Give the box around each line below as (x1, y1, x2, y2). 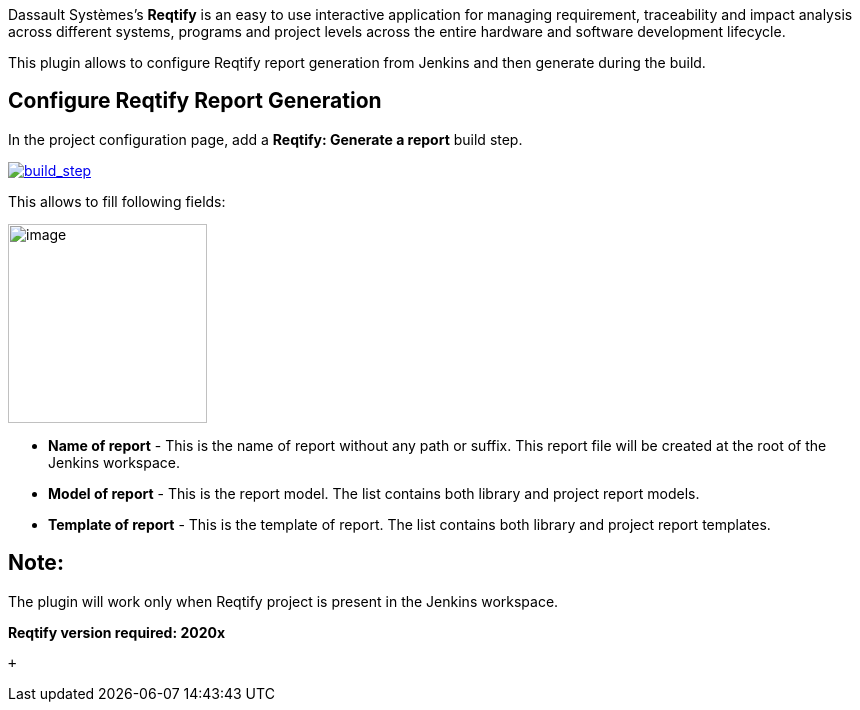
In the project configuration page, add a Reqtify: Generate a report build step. (8, 130, 523, 148)
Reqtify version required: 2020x (8, 623, 226, 641)
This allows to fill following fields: (8, 192, 226, 210)
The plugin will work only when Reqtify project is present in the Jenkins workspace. (8, 592, 559, 610)
